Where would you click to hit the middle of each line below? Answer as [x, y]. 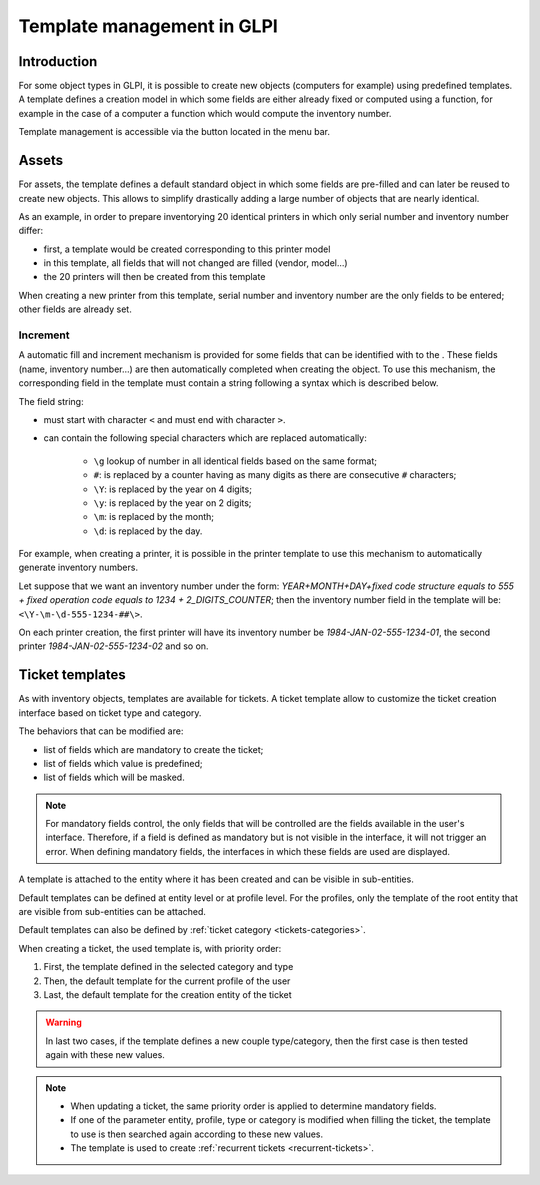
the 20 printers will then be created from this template [154, 277]
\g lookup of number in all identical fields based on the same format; [235, 461]
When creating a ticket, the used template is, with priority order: [150, 948]
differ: [31, 231]
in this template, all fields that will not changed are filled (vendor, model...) [196, 263]
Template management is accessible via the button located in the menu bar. [174, 132]
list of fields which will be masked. [114, 777]
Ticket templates [72, 675]
